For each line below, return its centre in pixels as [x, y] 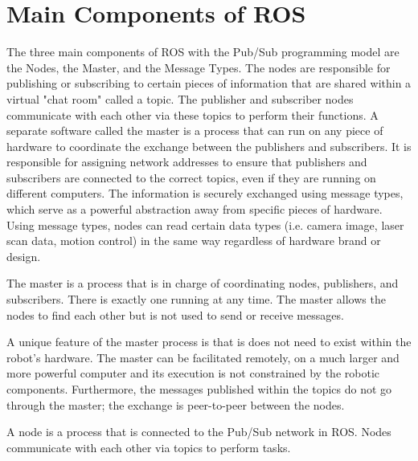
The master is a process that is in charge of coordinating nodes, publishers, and [203, 283]
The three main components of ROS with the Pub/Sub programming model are [203, 52]
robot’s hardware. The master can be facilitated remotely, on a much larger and [203, 357]
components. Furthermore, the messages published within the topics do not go [199, 389]
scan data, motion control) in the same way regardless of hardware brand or [194, 241]
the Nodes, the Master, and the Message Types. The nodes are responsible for [199, 67]
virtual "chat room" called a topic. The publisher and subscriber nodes [180, 98]
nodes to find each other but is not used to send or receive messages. [175, 314]
